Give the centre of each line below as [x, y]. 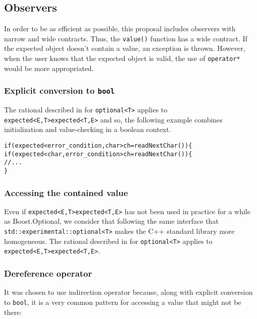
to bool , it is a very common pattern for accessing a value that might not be [123, 302]
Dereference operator [48, 273]
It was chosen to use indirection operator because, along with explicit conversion [128, 292]
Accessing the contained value [66, 192]
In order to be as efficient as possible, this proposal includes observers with [120, 28]
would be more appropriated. [49, 68]
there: [13, 312]
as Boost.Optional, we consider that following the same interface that [111, 221]
